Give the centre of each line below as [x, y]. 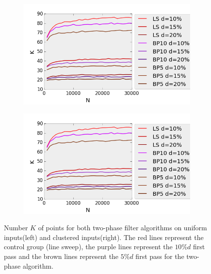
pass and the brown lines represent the [61, 256]
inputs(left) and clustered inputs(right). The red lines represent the [104, 237]
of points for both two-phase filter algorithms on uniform [122, 228]
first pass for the [160, 256]
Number [16, 228]
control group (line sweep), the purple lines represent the [88, 247]
